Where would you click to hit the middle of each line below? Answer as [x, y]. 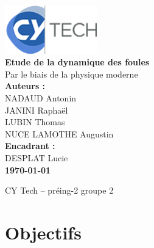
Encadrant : [30, 146]
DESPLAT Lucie [37, 157]
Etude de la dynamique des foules [77, 62]
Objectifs [43, 232]
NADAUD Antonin [41, 97]
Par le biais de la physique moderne [72, 74]
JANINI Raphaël [37, 110]
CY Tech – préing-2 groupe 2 [59, 190]
